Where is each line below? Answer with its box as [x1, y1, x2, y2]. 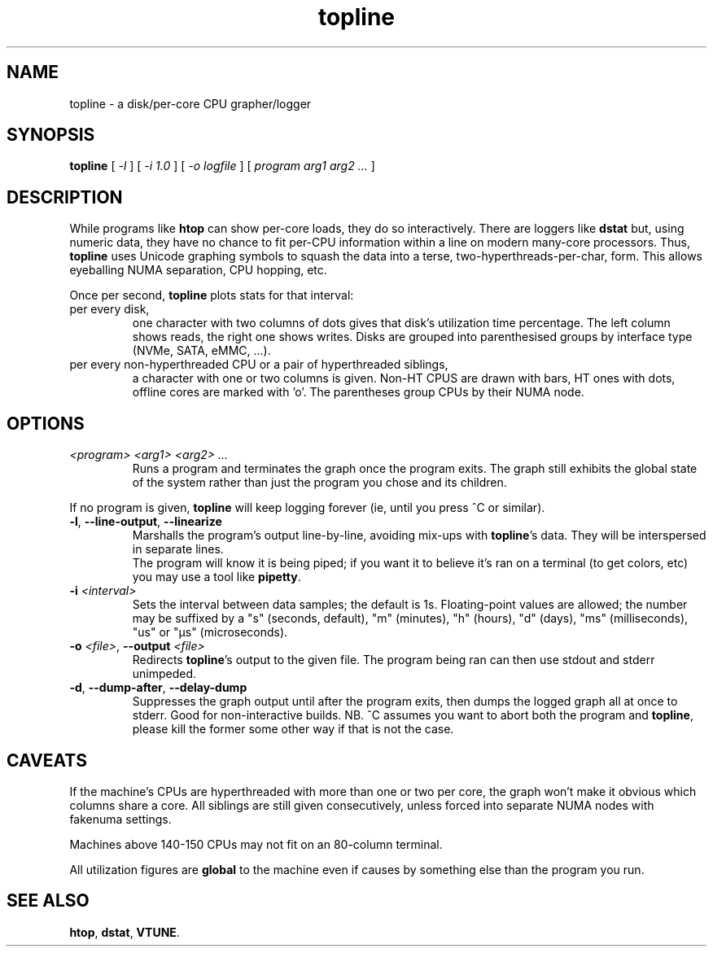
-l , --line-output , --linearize [69, 514, 222, 529]
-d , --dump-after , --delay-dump [69, 680, 247, 695]
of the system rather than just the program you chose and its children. [132, 475, 507, 490]
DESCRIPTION [7, 186, 123, 208]
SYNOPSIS [7, 125, 95, 146]
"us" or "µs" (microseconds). [132, 625, 288, 640]
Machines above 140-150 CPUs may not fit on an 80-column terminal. [69, 837, 443, 851]
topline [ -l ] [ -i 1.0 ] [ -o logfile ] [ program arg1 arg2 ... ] [69, 159, 375, 173]
